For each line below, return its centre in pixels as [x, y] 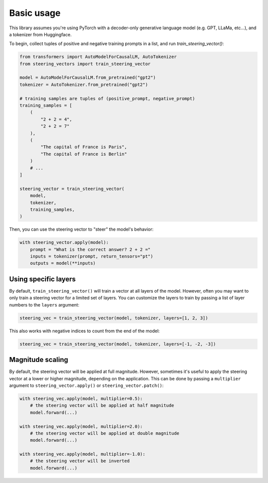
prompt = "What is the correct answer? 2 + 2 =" [90, 249]
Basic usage [35, 13]
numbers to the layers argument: [44, 304]
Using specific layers [42, 279]
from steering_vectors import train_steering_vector [85, 64]
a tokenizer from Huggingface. [40, 34]
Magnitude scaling [39, 360]
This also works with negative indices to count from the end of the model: [84, 331]
